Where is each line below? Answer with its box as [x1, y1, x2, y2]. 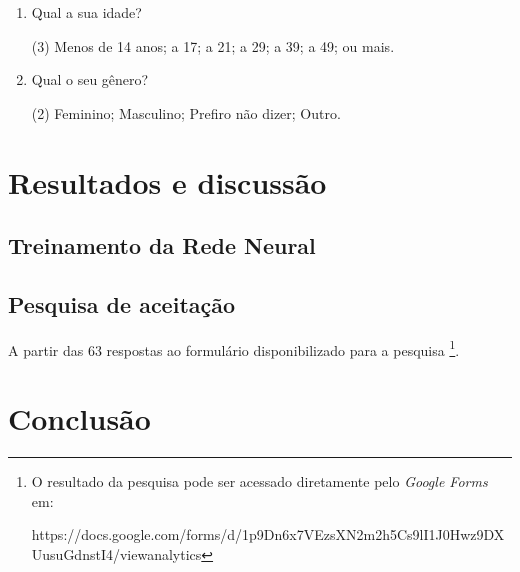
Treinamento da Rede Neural [8, 230, 316, 261]
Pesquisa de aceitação [8, 288, 236, 319]
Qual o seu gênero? [31, 69, 149, 90]
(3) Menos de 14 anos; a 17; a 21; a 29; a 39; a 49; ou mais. [31, 35, 395, 56]
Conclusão [8, 398, 151, 439]
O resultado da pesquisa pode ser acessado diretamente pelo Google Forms [31, 471, 488, 492]
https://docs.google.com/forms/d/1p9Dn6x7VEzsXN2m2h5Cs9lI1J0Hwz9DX [31, 524, 505, 545]
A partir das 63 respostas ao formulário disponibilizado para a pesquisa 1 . [8, 336, 460, 360]
